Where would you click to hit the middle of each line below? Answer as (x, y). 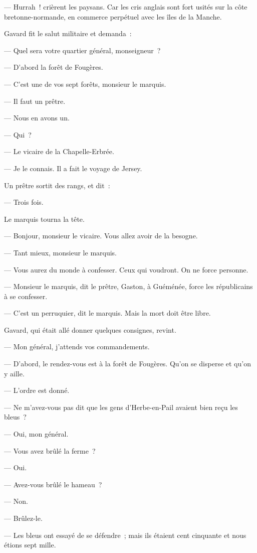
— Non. (16, 501)
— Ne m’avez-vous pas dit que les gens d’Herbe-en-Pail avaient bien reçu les (121, 407)
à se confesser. (26, 296)
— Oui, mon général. (36, 434)
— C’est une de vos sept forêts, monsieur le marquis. (85, 84)
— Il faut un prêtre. (35, 101)
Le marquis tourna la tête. (44, 219)
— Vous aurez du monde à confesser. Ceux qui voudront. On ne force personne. (126, 269)
